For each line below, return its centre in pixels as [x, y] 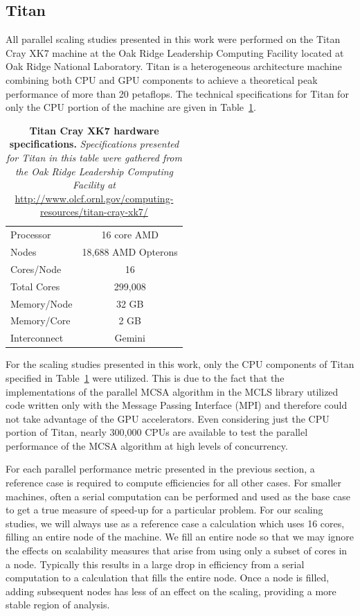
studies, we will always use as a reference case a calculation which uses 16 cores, [175, 523]
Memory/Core [40, 320]
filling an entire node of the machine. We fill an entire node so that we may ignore [180, 537]
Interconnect [37, 338]
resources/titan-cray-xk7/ [94, 212]
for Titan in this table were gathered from [94, 157]
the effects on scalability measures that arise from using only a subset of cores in [177, 551]
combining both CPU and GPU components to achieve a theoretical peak [162, 79]
